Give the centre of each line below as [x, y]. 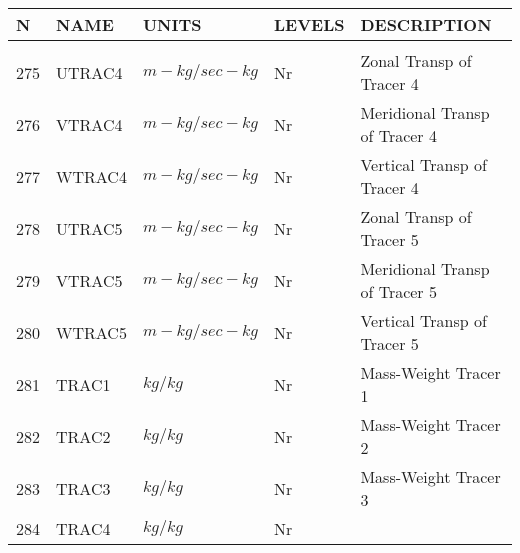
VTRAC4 [89, 124]
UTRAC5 [89, 228]
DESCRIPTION [426, 24]
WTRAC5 [91, 332]
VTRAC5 [89, 280]
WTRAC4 [91, 176]
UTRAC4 [89, 72]
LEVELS [309, 24]
